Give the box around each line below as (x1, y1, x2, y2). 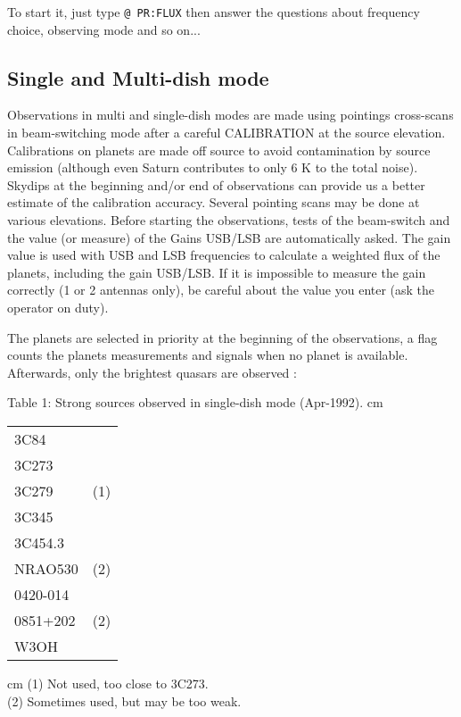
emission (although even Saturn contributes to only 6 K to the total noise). (7, 158, 418, 177)
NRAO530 (14, 557, 78, 579)
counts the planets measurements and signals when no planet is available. (7, 346, 408, 364)
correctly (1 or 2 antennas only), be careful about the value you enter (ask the (7, 280, 435, 299)
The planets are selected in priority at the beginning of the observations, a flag (7, 328, 438, 346)
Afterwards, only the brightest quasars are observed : (7, 363, 297, 381)
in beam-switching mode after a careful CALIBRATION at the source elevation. (7, 123, 446, 142)
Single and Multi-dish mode (7, 63, 269, 91)
